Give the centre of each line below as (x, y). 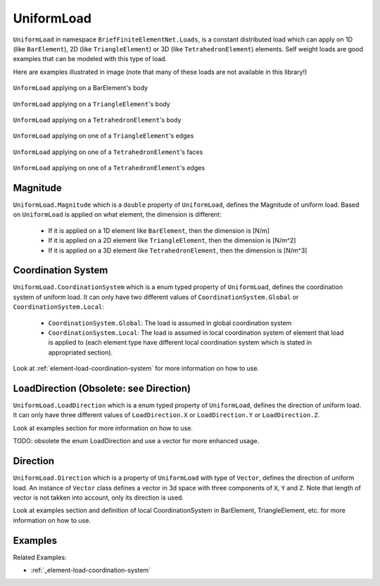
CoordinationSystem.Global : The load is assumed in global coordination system (170, 323)
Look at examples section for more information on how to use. (103, 428)
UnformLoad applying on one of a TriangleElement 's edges (103, 136)
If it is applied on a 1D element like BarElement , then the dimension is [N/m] (159, 230)
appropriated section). (81, 352)
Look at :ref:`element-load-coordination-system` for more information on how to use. (136, 369)
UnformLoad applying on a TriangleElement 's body (91, 104)
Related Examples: (40, 557)
